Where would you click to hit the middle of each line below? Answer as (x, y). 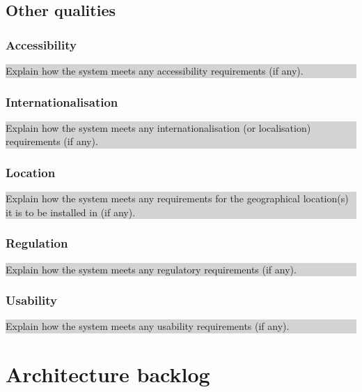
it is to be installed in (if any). (71, 212)
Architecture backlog (108, 374)
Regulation (37, 243)
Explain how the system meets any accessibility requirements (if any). (155, 70)
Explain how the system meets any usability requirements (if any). (148, 326)
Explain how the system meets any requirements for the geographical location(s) (177, 198)
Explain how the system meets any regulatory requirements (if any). (151, 269)
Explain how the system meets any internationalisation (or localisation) (158, 127)
